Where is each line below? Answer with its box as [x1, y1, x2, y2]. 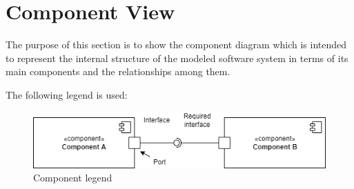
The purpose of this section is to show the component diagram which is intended [6, 37, 347, 52]
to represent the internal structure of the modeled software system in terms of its [6, 50, 348, 65]
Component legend [33, 170, 112, 185]
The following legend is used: [6, 87, 128, 101]
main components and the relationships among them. [6, 64, 230, 79]
